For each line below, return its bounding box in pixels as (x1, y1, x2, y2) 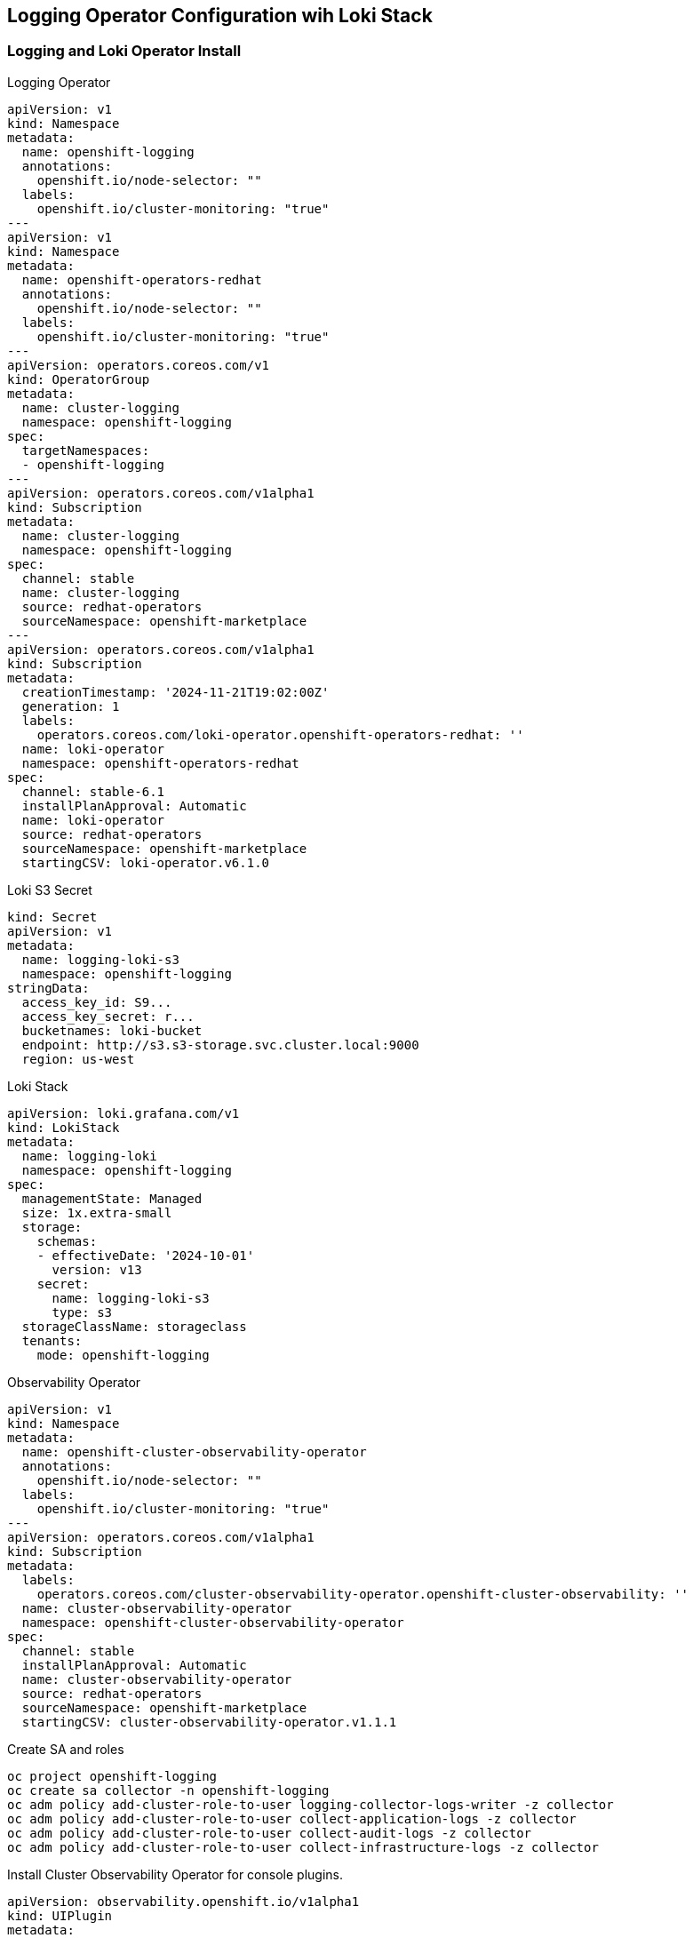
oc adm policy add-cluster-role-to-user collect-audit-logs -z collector (7, 1825, 532, 1840)
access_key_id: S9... (21, 994, 172, 1009)
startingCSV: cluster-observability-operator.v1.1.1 (21, 1714, 397, 1729)
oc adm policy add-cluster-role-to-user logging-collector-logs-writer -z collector (7, 1797, 614, 1812)
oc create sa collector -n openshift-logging (7, 1782, 330, 1798)
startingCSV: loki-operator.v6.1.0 (21, 855, 270, 870)
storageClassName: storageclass (21, 1319, 247, 1334)
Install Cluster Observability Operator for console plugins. (7, 1866, 343, 1882)
